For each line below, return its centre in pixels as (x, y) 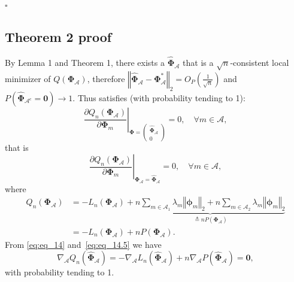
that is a (198, 63)
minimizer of (28, 78)
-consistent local (260, 63)
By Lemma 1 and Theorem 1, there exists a (85, 63)
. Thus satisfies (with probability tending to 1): (159, 97)
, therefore (106, 78)
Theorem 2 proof (58, 36)
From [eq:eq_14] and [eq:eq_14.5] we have (83, 244)
